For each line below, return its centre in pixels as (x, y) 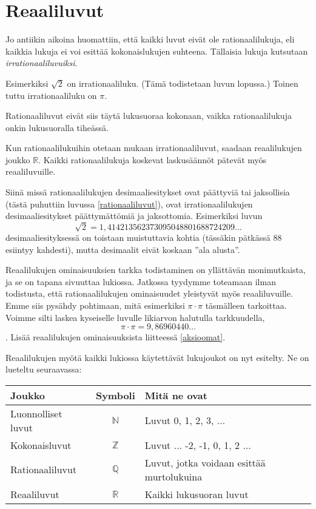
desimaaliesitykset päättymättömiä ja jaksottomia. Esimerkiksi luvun (134, 216)
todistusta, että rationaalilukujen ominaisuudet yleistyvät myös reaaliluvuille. (149, 293)
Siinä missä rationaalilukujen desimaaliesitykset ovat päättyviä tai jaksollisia (148, 192)
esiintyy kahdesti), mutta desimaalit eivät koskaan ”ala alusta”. (123, 249)
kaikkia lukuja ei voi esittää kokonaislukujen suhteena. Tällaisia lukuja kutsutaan (157, 51)
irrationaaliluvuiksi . (42, 63)
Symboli (115, 395)
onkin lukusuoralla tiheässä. (57, 127)
